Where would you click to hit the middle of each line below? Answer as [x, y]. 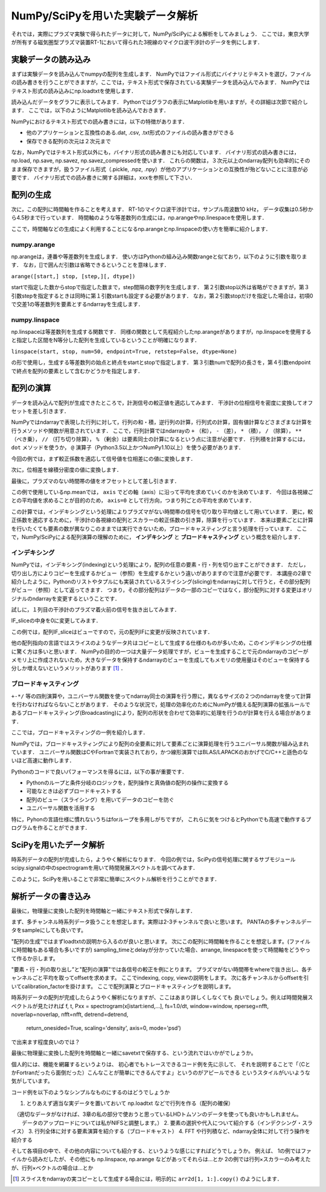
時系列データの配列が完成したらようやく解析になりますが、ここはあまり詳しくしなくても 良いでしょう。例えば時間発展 [159, 997]
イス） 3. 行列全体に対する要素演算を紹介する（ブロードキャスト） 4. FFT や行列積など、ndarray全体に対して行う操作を [161, 1132]
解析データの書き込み [51, 896]
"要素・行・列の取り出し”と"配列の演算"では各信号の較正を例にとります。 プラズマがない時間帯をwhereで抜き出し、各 [159, 969]
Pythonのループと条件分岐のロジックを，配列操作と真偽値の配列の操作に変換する [127, 783]
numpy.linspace [35, 319]
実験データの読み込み [51, 60]
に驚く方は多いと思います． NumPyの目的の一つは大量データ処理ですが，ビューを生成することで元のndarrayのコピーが [160, 651]
